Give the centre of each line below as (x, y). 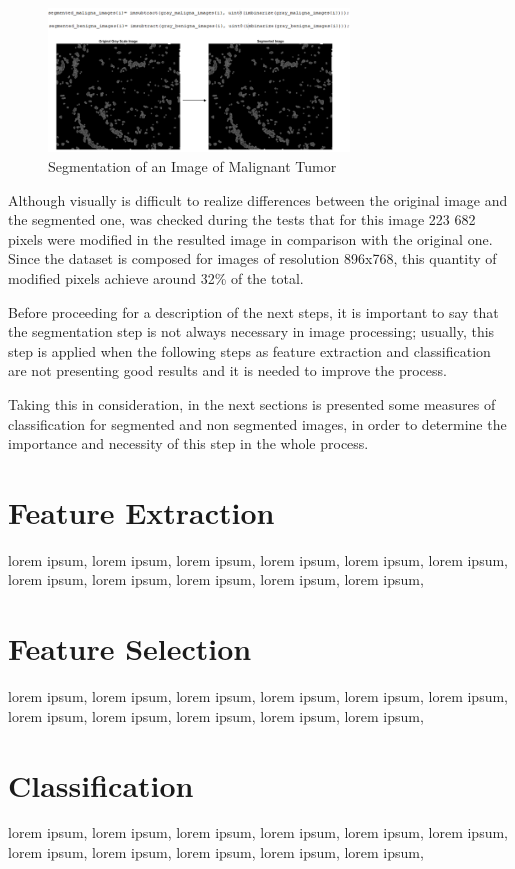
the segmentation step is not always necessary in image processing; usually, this (251, 331)
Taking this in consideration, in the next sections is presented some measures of (252, 403)
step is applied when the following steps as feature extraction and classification (249, 350)
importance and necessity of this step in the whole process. (188, 443)
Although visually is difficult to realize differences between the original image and (258, 199)
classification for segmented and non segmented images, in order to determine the (257, 423)
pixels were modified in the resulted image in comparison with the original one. (250, 238)
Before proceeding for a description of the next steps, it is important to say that (253, 311)
